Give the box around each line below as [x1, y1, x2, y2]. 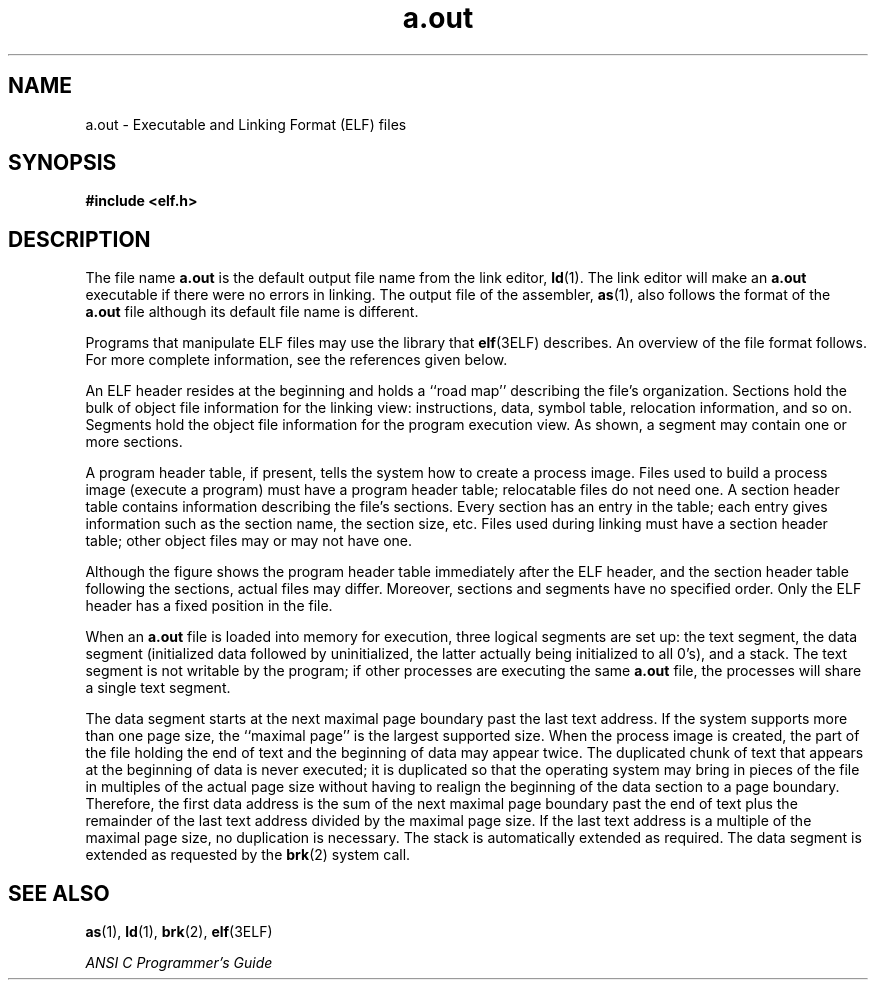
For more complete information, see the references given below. [85, 351, 508, 369]
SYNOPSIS [8, 150, 117, 176]
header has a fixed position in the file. [85, 597, 333, 615]
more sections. [85, 433, 183, 451]
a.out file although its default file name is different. [85, 303, 419, 321]
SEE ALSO [8, 880, 110, 906]
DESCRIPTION [8, 226, 151, 252]
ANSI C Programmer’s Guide [85, 954, 273, 972]
